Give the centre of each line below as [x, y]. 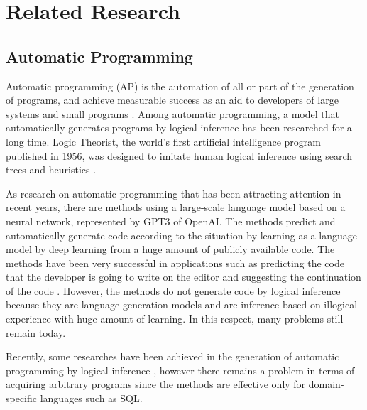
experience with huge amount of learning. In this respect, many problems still [175, 319]
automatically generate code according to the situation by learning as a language [181, 235]
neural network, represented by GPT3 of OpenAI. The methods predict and [171, 221]
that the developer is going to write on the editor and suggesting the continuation [183, 277]
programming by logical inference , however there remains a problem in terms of [180, 370]
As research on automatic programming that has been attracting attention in [174, 193]
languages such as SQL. [91, 398]
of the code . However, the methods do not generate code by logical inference [173, 290]
